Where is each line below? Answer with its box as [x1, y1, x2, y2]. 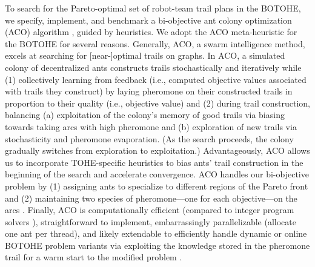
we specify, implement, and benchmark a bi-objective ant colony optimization [5, 13, 292, 26]
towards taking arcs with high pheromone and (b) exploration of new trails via [5, 120, 297, 133]
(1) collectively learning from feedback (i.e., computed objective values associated [5, 73, 307, 85]
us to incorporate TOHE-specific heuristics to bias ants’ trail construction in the [5, 156, 303, 168]
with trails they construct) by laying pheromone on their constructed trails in [5, 85, 293, 97]
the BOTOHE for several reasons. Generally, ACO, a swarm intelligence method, [5, 37, 305, 50]
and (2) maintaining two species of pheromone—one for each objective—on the [5, 191, 297, 204]
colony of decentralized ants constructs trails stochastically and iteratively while [5, 61, 302, 73]
